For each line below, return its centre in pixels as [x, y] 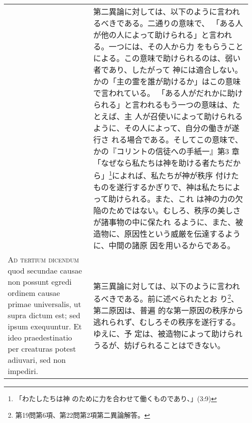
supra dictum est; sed [44, 315]
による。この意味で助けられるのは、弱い [167, 58]
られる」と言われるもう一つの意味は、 [163, 105]
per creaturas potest [42, 349]
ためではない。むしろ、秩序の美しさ [175, 211]
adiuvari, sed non [37, 360]
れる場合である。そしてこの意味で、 [177, 139]
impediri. [23, 371]
